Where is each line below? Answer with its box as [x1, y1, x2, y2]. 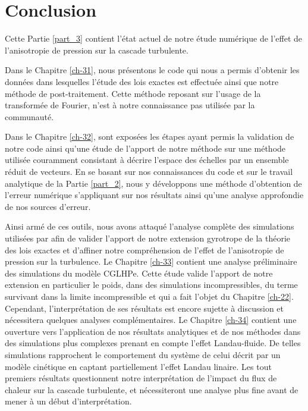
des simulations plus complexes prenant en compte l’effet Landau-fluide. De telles [5, 337, 301, 349]
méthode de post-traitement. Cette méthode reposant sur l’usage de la [5, 87, 261, 99]
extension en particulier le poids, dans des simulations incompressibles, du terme [5, 278, 298, 291]
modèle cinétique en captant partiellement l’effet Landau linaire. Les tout [5, 360, 272, 372]
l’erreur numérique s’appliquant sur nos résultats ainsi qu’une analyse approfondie [5, 189, 304, 201]
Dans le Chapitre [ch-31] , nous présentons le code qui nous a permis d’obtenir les [5, 64, 300, 76]
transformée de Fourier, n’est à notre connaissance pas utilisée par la [5, 99, 255, 111]
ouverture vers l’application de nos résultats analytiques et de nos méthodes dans [5, 325, 301, 337]
